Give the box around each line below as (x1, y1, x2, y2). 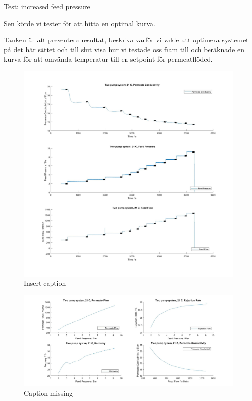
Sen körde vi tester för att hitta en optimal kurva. (4, 18, 155, 28)
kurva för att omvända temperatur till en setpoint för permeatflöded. (4, 54, 213, 64)
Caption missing (24, 387, 73, 398)
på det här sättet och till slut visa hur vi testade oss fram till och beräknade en (4, 44, 244, 54)
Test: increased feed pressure (4, 1, 90, 11)
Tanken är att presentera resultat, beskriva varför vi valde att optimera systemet (4, 35, 249, 45)
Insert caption (24, 278, 66, 288)
